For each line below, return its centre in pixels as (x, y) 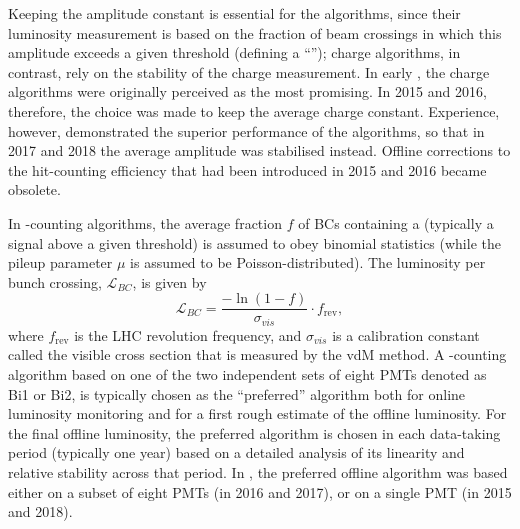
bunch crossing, (55, 281)
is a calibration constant (406, 334)
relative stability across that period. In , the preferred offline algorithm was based (258, 471)
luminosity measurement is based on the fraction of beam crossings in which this (255, 32)
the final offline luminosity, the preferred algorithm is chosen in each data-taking (254, 432)
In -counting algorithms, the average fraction (145, 222)
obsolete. (34, 189)
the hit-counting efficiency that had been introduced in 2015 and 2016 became (247, 169)
